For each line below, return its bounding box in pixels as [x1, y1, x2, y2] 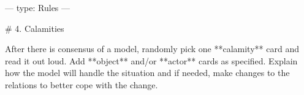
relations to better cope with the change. [5, 78, 158, 91]
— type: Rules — [5, 1, 70, 13]
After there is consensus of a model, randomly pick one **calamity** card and [5, 42, 299, 55]
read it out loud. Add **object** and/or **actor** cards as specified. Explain [5, 54, 298, 67]
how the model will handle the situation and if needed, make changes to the [5, 66, 290, 79]
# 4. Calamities [5, 21, 64, 34]
